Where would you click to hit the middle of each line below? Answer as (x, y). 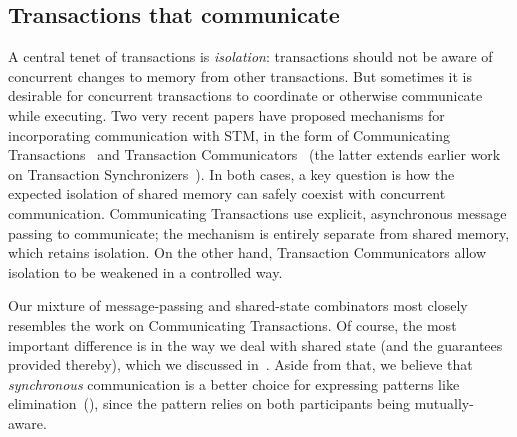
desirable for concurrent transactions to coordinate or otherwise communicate (245, 95)
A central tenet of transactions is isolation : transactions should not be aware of (250, 56)
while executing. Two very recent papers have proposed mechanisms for (226, 114)
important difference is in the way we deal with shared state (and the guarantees (255, 344)
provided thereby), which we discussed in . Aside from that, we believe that (240, 364)
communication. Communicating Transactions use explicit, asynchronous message (257, 212)
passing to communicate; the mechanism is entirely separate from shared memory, (259, 232)
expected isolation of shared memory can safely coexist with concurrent (227, 193)
